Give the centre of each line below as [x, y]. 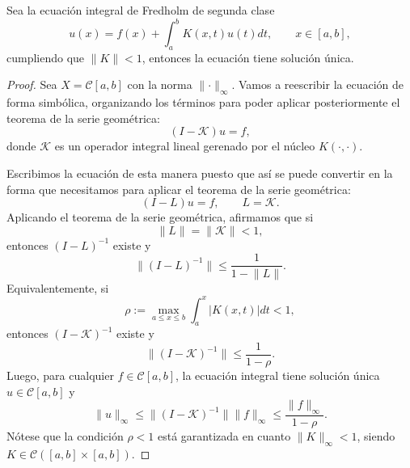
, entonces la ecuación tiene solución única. [248, 57]
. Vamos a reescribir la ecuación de [317, 84]
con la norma [160, 84]
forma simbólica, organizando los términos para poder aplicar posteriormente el [203, 102]
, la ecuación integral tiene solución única [278, 375]
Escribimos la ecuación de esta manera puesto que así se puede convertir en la [200, 173]
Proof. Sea [32, 84]
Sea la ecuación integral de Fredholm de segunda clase [141, 10]
